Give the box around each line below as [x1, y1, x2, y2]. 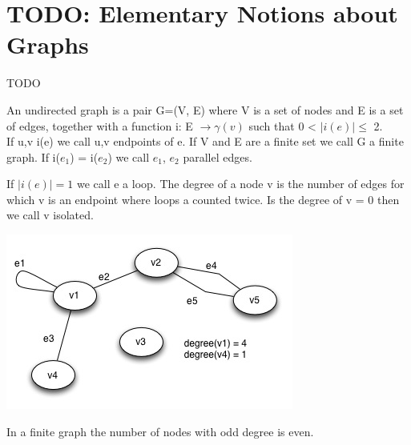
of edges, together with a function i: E [6, 117, 193, 134]
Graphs [6, 28, 89, 61]
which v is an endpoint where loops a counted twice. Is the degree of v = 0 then [6, 190, 400, 207]
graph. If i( [6, 148, 60, 165]
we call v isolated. [6, 206, 94, 223]
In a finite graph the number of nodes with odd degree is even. [6, 423, 314, 439]
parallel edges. [183, 148, 252, 165]
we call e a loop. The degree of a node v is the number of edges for [76, 175, 405, 192]
